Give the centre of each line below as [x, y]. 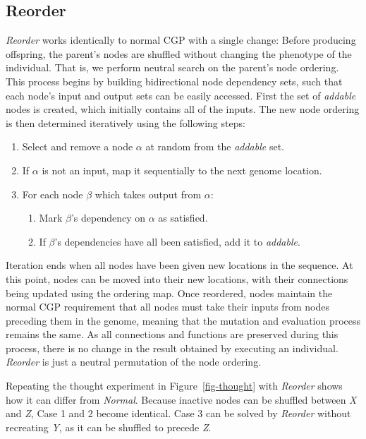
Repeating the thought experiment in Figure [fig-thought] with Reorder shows [174, 386]
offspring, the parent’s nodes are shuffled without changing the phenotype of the [179, 53]
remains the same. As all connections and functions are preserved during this [172, 334]
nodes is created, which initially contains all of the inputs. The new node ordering [183, 109]
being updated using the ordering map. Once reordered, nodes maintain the [169, 293]
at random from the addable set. [215, 146]
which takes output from [148, 194]
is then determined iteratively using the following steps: [126, 122]
